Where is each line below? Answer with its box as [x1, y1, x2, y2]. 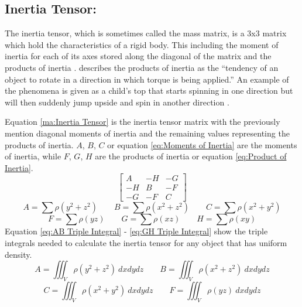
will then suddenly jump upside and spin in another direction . [5, 95, 229, 108]
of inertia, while [5, 150, 61, 162]
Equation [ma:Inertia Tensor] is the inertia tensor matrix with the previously [5, 115, 280, 128]
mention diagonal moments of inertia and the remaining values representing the [5, 127, 290, 139]
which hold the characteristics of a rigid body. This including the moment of [5, 38, 279, 50]
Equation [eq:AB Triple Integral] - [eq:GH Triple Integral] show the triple [5, 225, 268, 237]
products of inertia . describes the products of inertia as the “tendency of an [5, 61, 279, 73]
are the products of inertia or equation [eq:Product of [95, 150, 287, 162]
